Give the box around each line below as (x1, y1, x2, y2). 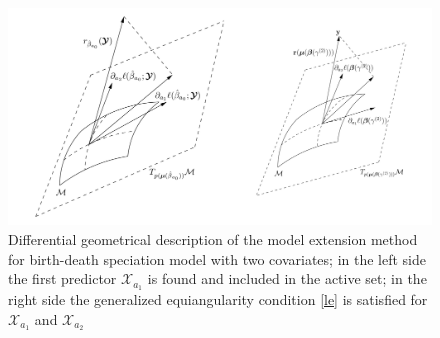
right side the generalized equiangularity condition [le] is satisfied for (8, 289, 428, 310)
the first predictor (8, 268, 117, 289)
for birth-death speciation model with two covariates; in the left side (8, 248, 427, 269)
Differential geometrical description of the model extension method (8, 228, 418, 249)
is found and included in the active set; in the (147, 268, 427, 289)
